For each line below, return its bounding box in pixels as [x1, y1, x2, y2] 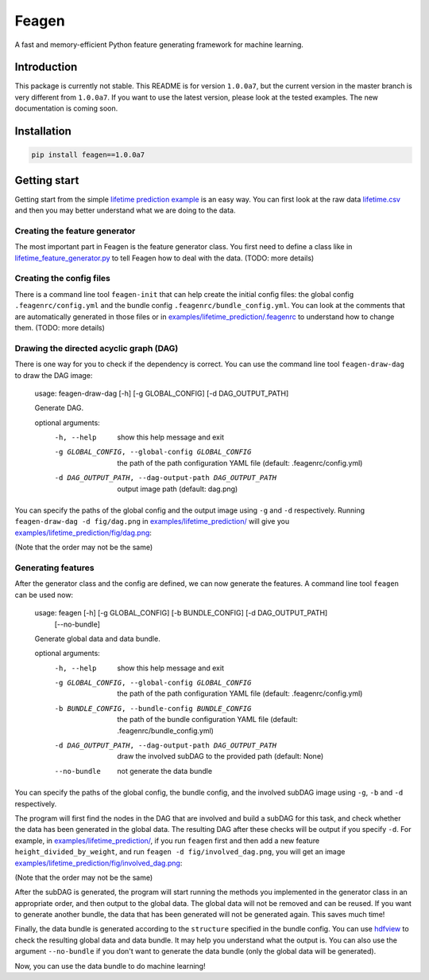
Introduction [14, 61, 78, 74]
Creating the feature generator [14, 225, 136, 236]
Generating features [14, 562, 95, 573]
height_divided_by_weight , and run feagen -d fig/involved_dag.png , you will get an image [14, 847, 346, 857]
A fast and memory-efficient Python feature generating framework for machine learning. [14, 40, 303, 49]
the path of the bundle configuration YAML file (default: [117, 715, 298, 724]
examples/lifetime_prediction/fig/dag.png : [14, 528, 153, 537]
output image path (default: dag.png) [117, 484, 238, 494]
